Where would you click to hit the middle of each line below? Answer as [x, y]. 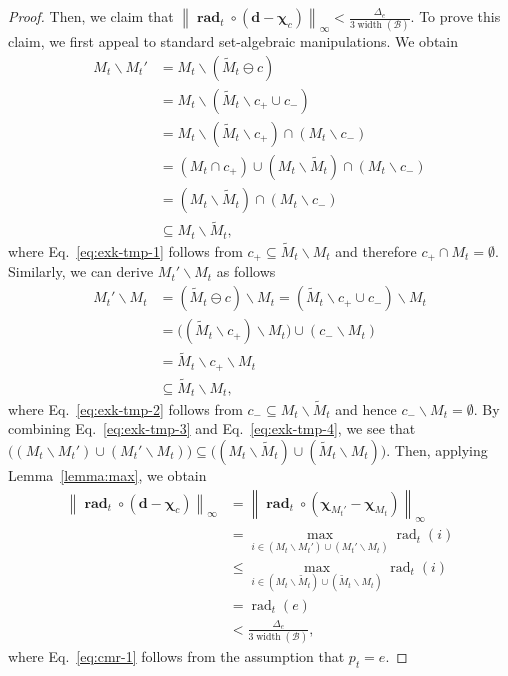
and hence [366, 408]
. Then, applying [437, 449]
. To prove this [455, 16]
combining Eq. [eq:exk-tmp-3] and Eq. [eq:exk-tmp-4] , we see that [212, 428]
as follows [246, 271]
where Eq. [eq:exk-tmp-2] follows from [125, 408]
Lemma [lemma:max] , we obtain [107, 474]
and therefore [376, 250]
